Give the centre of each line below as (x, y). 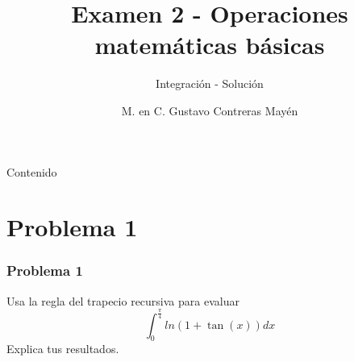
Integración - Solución (210, 83)
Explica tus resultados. (63, 349)
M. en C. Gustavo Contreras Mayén (210, 110)
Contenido (32, 171)
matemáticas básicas (210, 45)
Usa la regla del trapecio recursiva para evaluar (123, 300)
